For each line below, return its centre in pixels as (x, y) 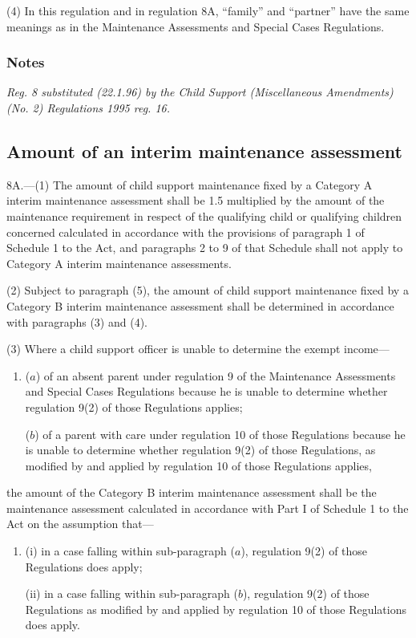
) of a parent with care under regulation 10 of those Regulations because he (220, 434)
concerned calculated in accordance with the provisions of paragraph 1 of (186, 232)
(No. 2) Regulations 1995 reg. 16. (89, 108)
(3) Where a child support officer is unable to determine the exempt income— (198, 349)
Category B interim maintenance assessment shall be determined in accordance (200, 305)
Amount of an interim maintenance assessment (204, 150)
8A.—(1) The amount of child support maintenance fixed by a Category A (190, 184)
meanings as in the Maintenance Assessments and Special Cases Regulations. (196, 26)
